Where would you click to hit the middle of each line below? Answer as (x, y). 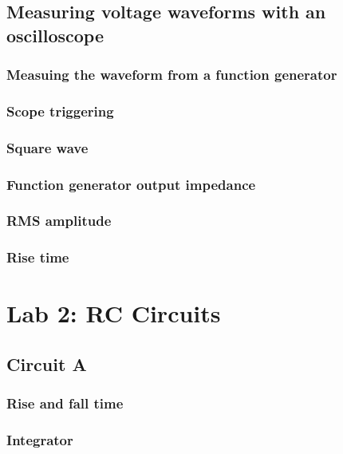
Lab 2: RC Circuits (114, 313)
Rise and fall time (65, 403)
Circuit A (47, 364)
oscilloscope (55, 35)
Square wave (47, 147)
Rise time (38, 257)
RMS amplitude (59, 221)
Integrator (40, 440)
